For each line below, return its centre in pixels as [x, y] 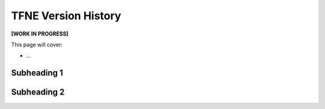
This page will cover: [37, 45]
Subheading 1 [37, 73]
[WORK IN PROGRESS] [40, 34]
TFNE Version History [66, 16]
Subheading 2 [38, 92]
